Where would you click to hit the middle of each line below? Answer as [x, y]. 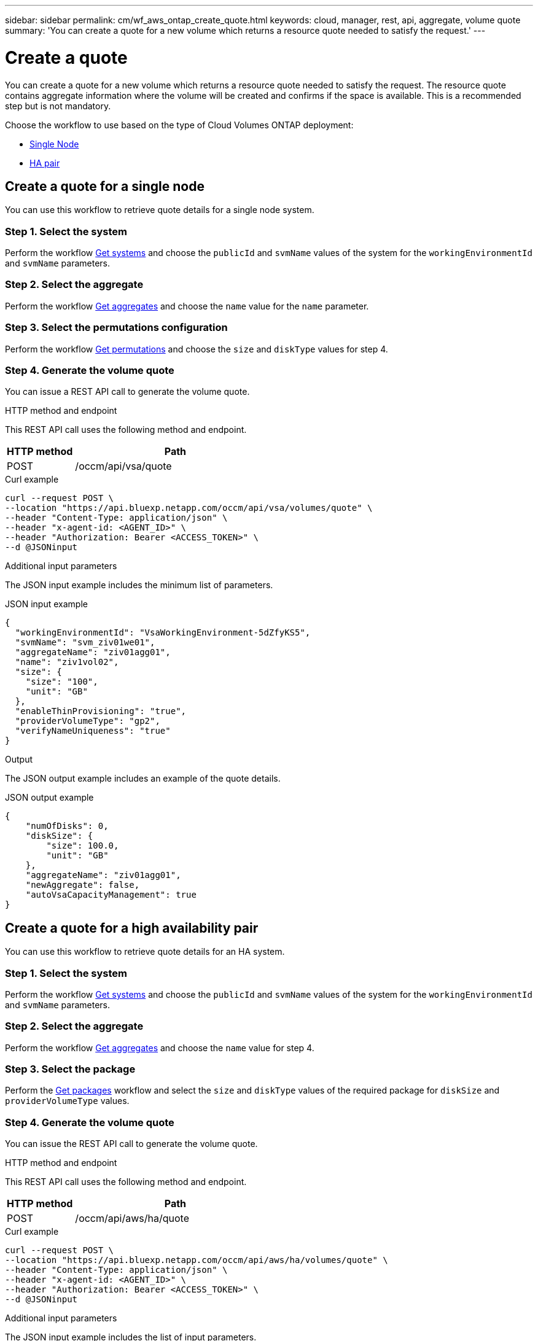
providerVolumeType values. [67, 1101]
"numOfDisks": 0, [67, 826]
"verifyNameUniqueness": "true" [93, 731]
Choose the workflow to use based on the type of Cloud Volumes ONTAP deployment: [179, 125]
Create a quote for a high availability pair [132, 928]
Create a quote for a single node [105, 186]
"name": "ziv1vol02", [67, 662]
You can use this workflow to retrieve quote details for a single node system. [160, 210]
